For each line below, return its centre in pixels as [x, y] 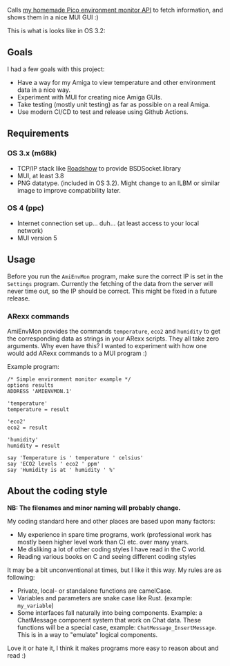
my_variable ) [35, 605]
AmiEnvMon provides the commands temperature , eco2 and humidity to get [114, 331]
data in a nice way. [44, 90]
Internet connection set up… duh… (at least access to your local [108, 223]
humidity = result [33, 446]
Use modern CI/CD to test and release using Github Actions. [103, 112]
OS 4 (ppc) [26, 208]
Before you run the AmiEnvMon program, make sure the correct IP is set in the [115, 276]
